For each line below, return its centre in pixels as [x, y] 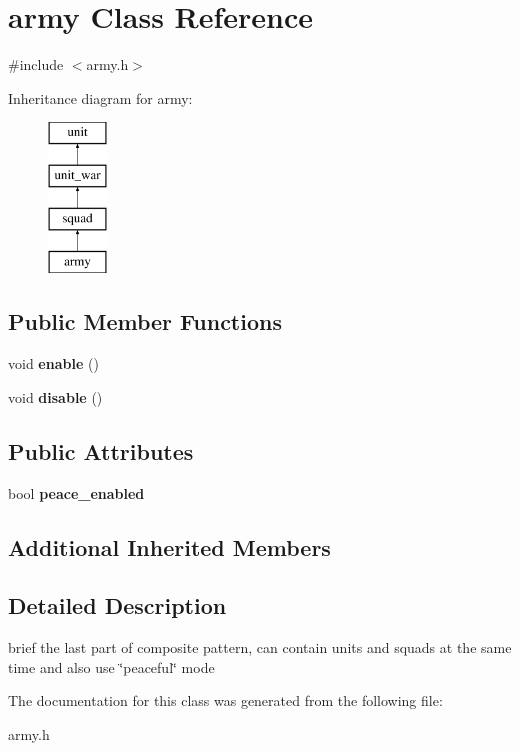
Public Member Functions [145, 321]
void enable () [53, 363]
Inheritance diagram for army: [100, 97]
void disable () [55, 396]
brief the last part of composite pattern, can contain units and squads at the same [260, 647]
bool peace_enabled [76, 492]
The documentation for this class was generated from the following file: [225, 700]
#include [36, 64]
